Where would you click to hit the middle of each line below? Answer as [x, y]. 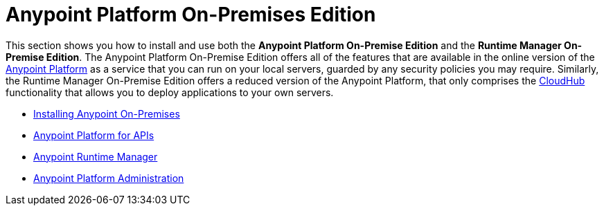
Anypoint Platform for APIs [94, 135]
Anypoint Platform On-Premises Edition [191, 15]
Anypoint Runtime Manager [96, 156]
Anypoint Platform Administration [109, 178]
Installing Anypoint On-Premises [107, 113]
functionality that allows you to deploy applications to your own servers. [170, 92]
